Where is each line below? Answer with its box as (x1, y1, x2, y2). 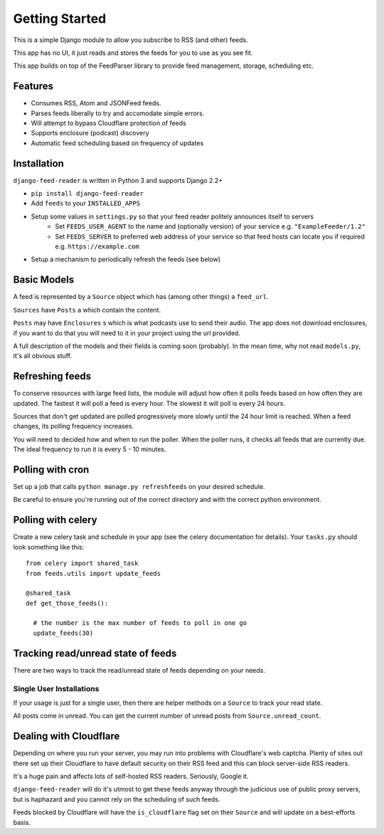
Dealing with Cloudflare (13, 730, 120, 742)
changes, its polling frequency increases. (13, 422, 134, 431)
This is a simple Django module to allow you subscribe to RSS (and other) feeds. (13, 36, 248, 44)
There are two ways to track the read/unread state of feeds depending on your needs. (13, 666, 266, 674)
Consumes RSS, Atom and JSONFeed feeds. (31, 99, 161, 107)
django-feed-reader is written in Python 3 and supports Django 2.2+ (13, 176, 223, 184)
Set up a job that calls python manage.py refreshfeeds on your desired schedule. (13, 483, 265, 491)
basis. (13, 818, 31, 826)
